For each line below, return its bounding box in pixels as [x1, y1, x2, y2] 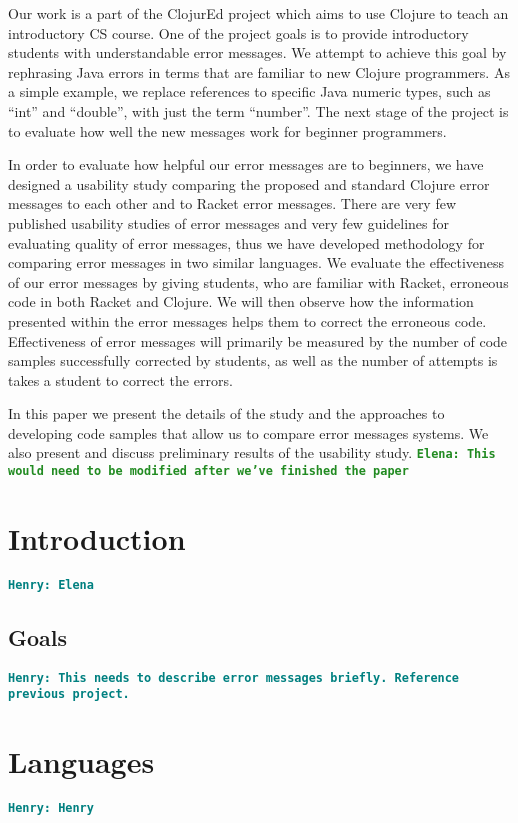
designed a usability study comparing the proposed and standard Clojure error [8, 173, 490, 194]
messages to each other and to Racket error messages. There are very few [8, 193, 457, 214]
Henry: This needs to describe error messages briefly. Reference [8, 670, 460, 685]
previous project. [8, 687, 130, 702]
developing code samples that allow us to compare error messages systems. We [8, 422, 489, 443]
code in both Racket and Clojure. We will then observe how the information [8, 291, 474, 312]
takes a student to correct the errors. [8, 369, 233, 390]
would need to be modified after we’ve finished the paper [8, 464, 409, 479]
